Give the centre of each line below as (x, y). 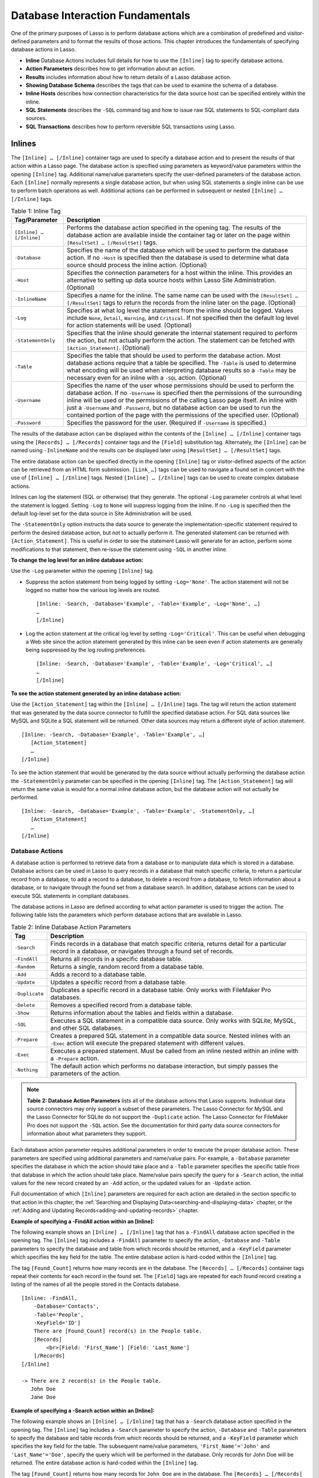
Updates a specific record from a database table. (119, 983)
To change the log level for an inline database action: (77, 560)
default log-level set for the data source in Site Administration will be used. (102, 513)
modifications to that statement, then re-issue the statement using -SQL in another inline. (119, 549)
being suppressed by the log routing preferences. (86, 650)
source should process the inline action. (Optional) (137, 265)
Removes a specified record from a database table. (121, 1005)
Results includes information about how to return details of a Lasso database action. (128, 77)
